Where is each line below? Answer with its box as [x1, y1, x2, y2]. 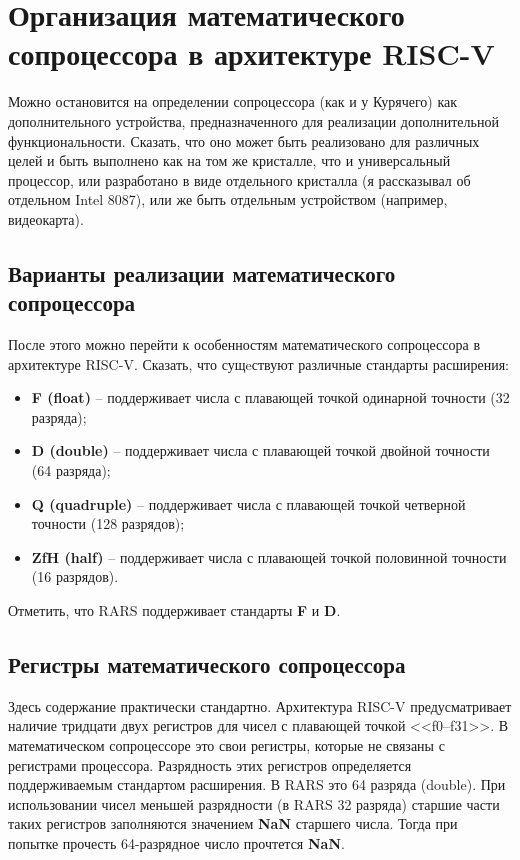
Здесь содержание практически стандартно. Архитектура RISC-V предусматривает [8, 695, 512, 716]
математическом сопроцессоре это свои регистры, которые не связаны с [8, 734, 445, 755]
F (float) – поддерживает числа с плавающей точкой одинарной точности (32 [31, 387, 510, 408]
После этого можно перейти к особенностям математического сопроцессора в [8, 334, 480, 355]
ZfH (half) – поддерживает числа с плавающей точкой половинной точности [31, 546, 507, 567]
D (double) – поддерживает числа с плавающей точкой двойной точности [31, 440, 490, 461]
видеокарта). [8, 208, 84, 229]
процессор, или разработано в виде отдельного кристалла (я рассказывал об [8, 169, 471, 190]
